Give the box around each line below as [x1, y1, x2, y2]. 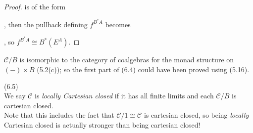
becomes [105, 19, 131, 29]
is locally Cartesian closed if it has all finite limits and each [35, 90, 214, 101]
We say [4, 90, 26, 101]
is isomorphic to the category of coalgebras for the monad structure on [19, 54, 234, 65]
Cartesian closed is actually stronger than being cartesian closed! [4, 119, 201, 130]
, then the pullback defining [4, 19, 88, 29]
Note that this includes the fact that [4, 110, 114, 120]
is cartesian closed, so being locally [144, 110, 249, 120]
